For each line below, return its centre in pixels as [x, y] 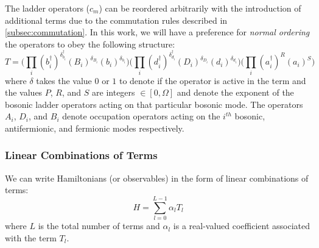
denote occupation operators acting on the [141, 116]
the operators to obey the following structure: [90, 44]
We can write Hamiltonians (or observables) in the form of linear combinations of [157, 178]
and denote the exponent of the [235, 92]
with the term [31, 237]
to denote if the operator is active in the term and [212, 80]
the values [24, 92]
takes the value [64, 80]
